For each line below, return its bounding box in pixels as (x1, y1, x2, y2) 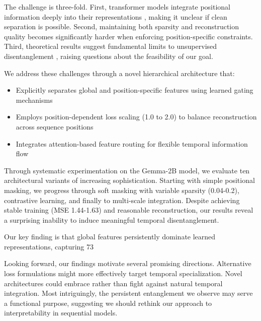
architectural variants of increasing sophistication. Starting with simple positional (4, 175, 255, 185)
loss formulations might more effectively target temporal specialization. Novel (4, 268, 242, 279)
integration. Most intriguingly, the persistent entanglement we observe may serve (4, 288, 253, 298)
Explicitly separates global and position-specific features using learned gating (16, 85, 253, 95)
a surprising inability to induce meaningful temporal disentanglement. (4, 214, 219, 225)
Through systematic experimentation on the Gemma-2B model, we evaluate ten (4, 165, 250, 175)
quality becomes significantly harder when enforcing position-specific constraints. (4, 31, 253, 41)
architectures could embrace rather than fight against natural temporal (4, 278, 223, 288)
